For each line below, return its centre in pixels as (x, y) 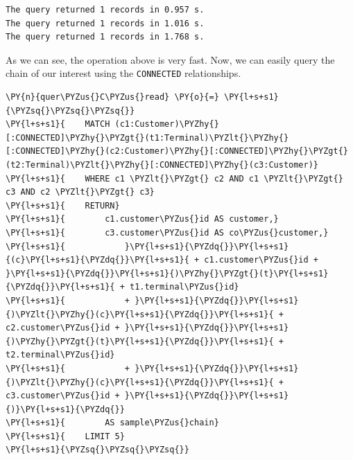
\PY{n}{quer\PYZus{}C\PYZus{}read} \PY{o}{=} (112, 97)
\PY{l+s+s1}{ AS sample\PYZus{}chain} (112, 423)
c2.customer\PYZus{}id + (63, 328)
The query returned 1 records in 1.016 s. (105, 23)
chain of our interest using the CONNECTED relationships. (123, 73)
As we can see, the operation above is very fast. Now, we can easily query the (170, 59)
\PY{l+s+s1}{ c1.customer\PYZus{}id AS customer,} (142, 219)
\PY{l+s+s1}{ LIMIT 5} (65, 436)
